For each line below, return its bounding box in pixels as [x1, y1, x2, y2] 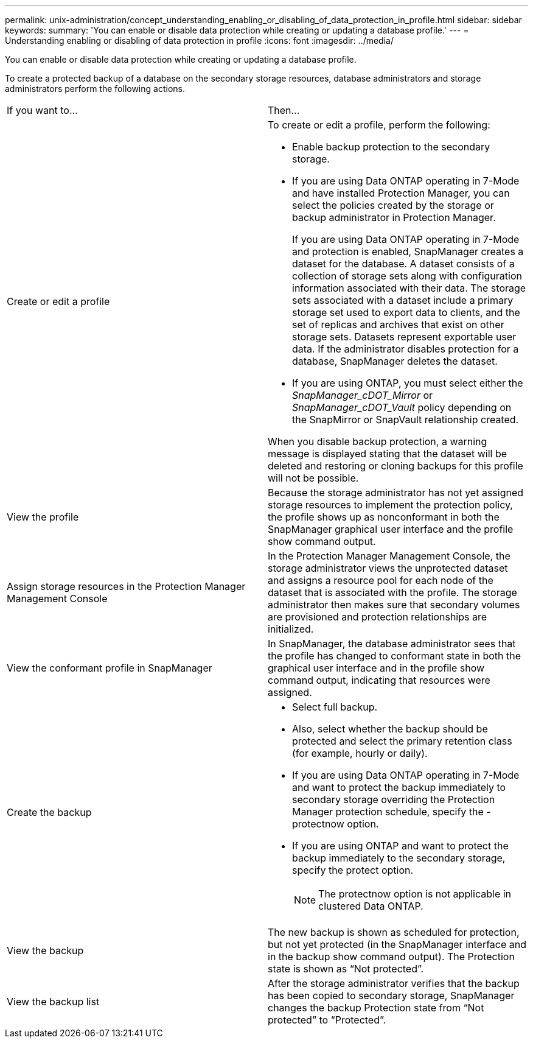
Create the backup [7, 806, 92, 818]
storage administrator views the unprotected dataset [268, 562, 508, 574]
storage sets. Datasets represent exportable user [292, 331, 517, 343]
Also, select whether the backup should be [292, 723, 488, 735]
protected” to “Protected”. [268, 1014, 386, 1026]
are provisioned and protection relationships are [268, 611, 487, 623]
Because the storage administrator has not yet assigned [268, 486, 524, 499]
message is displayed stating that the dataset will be [268, 448, 507, 460]
